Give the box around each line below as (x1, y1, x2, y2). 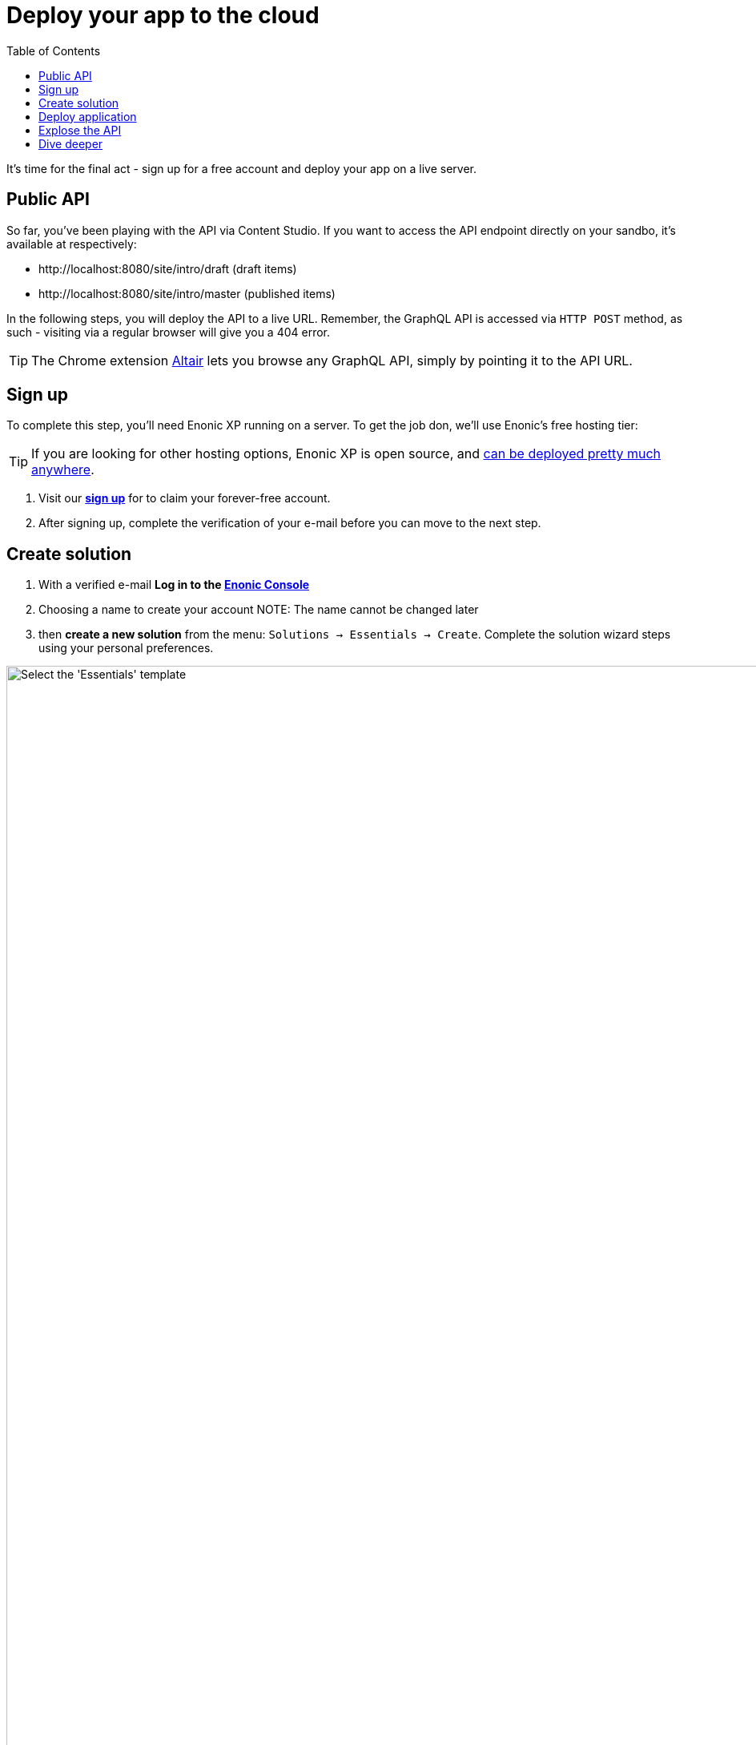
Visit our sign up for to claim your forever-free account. (38, 491, 331, 506)
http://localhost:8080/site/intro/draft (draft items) (38, 261, 297, 276)
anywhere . (31, 461, 94, 478)
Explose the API (38, 123, 122, 137)
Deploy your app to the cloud (6, 2, 320, 29)
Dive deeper (38, 136, 103, 151)
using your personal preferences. (38, 641, 214, 655)
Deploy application (38, 109, 137, 123)
